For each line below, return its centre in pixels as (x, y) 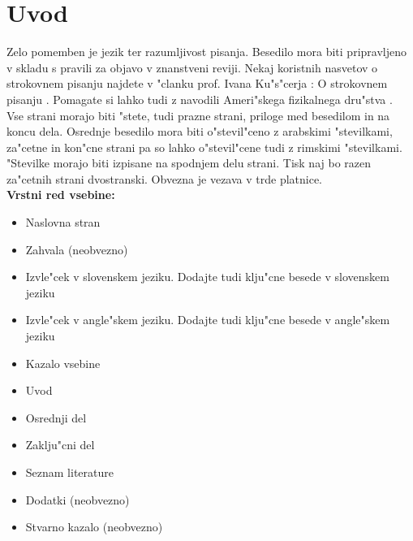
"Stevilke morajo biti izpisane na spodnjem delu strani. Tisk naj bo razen (189, 163)
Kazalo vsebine (63, 363)
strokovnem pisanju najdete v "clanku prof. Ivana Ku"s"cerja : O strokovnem (197, 83)
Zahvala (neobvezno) (77, 249)
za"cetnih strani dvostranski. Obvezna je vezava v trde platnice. (165, 178)
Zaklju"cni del (60, 445)
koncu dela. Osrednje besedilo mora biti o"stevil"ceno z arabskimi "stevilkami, (200, 131)
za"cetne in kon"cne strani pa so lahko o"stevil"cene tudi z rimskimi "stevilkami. (204, 147)
